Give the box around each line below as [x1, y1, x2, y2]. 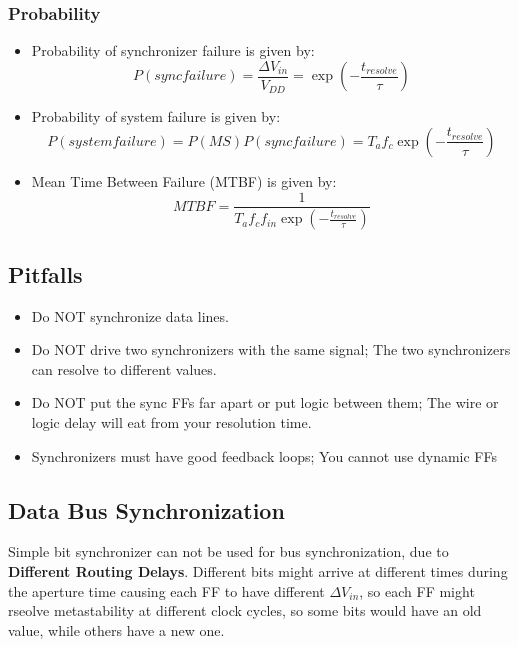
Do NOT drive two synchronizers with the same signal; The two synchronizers [31, 339, 511, 360]
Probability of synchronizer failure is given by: [31, 40, 315, 61]
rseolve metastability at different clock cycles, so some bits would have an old [8, 600, 482, 621]
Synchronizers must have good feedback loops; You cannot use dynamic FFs [31, 445, 497, 466]
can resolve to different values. [31, 358, 217, 379]
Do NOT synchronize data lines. [31, 305, 229, 326]
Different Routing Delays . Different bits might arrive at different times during [8, 560, 508, 581]
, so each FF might [359, 580, 475, 601]
